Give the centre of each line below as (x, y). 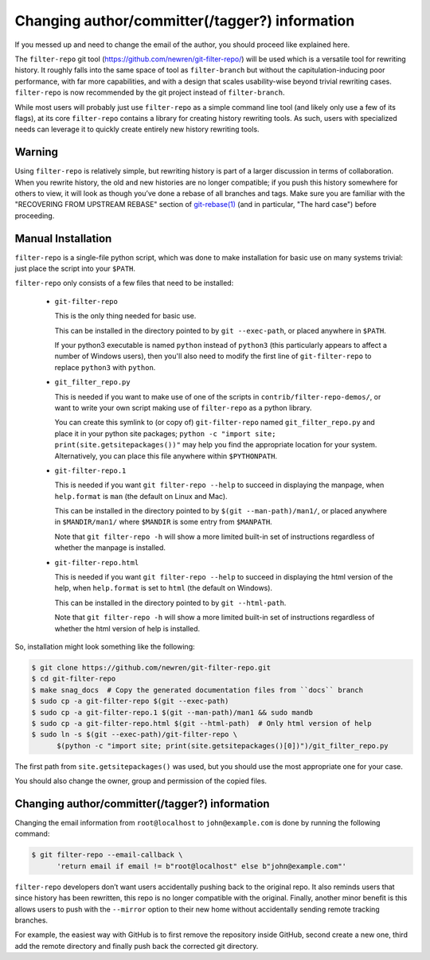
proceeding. (35, 216)
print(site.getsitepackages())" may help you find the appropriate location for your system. (216, 445)
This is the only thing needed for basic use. (125, 316)
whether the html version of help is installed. (127, 628)
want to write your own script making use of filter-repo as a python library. (183, 408)
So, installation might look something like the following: (105, 646)
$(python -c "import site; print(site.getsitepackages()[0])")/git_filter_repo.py (223, 745)
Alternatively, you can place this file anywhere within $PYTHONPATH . (166, 456)
